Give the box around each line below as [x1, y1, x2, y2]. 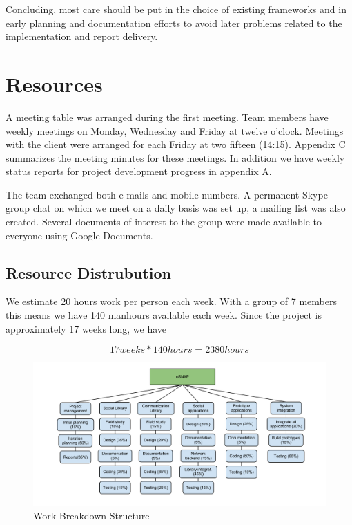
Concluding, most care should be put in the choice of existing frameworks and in [6, 2, 346, 16]
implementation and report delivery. [6, 29, 158, 44]
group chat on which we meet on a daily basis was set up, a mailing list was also [6, 201, 346, 215]
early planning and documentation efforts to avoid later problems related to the [6, 15, 342, 30]
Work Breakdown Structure [33, 508, 150, 522]
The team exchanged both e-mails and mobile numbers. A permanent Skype [6, 187, 328, 201]
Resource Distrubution [6, 261, 171, 283]
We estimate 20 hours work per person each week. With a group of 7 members [6, 294, 337, 308]
